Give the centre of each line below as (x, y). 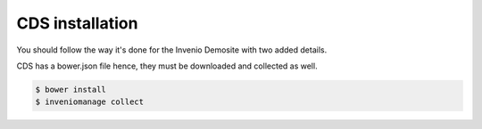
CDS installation (77, 23)
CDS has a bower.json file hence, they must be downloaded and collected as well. (167, 66)
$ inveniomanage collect (90, 102)
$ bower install (71, 89)
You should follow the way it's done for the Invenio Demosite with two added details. (172, 50)
